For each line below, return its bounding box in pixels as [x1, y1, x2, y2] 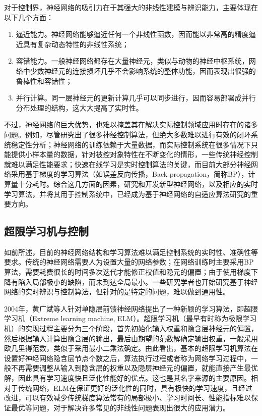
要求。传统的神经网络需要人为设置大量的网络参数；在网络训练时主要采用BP [4, 256, 254, 267]
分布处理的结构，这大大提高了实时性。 [16, 102, 143, 113]
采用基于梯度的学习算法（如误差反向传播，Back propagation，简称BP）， [11, 169, 248, 179]
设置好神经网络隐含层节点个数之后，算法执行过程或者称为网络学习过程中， [4, 352, 251, 363]
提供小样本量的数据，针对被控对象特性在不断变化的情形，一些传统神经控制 [11, 149, 258, 160]
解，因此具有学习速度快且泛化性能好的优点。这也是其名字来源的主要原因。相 [4, 373, 258, 383]
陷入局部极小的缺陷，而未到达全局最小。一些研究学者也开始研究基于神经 [18, 276, 258, 287]
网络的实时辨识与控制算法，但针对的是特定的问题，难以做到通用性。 [4, 286, 230, 297]
